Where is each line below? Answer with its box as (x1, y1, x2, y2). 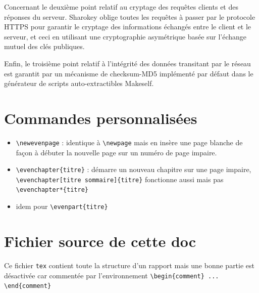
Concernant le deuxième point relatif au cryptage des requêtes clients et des (4, 2, 238, 12)
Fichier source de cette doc (4, 230, 196, 251)
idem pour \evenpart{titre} (16, 201, 108, 212)
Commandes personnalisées (4, 107, 197, 128)
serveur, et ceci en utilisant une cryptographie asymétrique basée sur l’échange (4, 31, 247, 41)
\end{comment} (4, 282, 51, 290)
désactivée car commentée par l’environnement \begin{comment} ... (4, 270, 219, 280)
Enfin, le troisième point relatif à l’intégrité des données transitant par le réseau (4, 58, 251, 68)
